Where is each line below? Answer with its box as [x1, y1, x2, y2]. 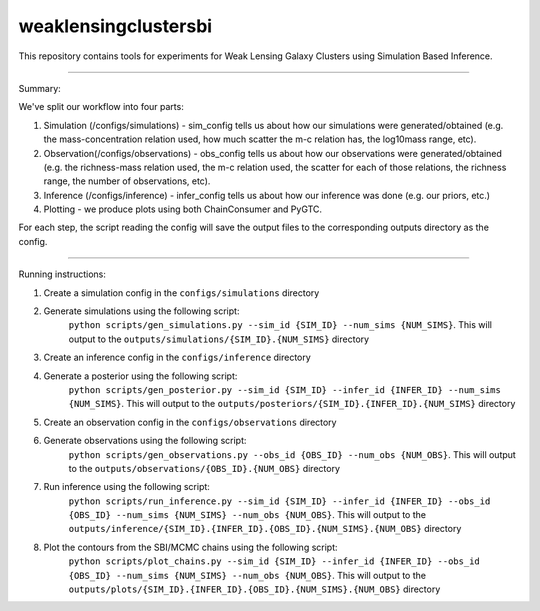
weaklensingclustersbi [18, 15, 213, 37]
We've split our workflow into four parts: [18, 101, 184, 113]
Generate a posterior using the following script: [43, 370, 238, 382]
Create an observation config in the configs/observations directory [43, 416, 337, 428]
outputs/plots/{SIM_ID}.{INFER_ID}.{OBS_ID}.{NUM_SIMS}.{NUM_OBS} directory [68, 583, 441, 595]
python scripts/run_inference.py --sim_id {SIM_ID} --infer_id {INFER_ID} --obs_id [68, 495, 491, 507]
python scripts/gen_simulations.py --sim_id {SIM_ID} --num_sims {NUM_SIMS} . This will [68, 319, 492, 331]
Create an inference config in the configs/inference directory [43, 351, 312, 364]
